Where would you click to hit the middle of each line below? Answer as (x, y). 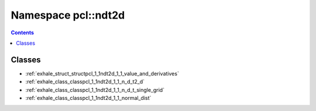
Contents (23, 33)
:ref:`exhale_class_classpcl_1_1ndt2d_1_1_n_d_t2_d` (85, 82)
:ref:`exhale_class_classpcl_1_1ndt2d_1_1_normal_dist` (88, 98)
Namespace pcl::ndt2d (68, 15)
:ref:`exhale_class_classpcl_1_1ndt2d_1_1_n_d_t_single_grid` (95, 89)
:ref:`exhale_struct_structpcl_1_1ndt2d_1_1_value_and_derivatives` (102, 73)
